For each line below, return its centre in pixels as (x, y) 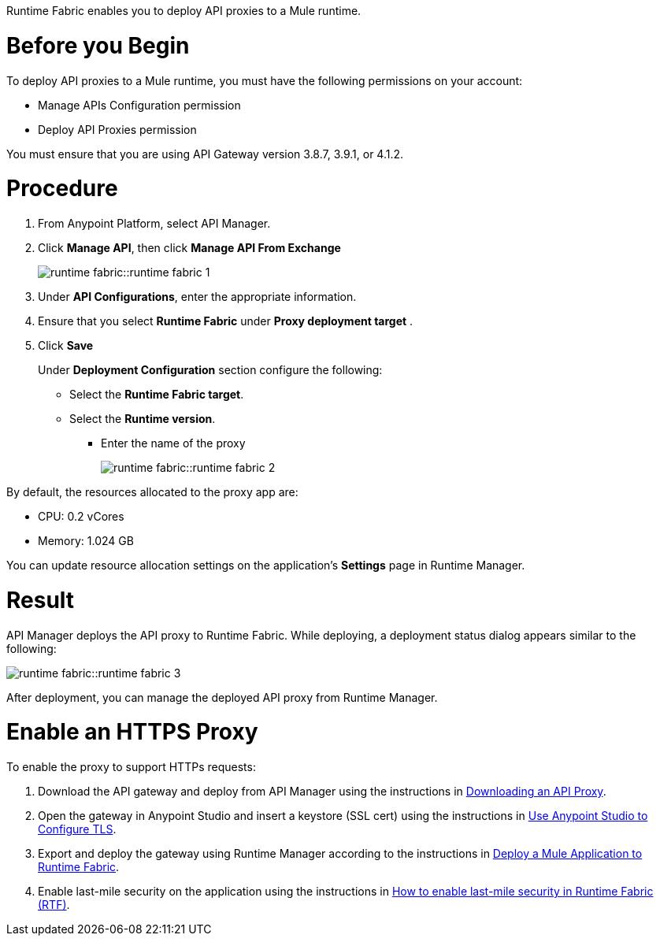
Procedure (62, 189)
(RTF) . (54, 905)
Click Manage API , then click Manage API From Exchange (189, 248)
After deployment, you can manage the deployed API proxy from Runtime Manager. (222, 697)
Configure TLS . (77, 829)
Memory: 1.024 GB (86, 541)
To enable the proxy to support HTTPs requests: (131, 767)
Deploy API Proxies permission (117, 129)
